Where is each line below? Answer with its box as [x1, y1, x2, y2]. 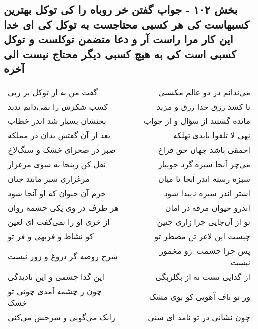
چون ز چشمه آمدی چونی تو [8, 285, 102, 297]
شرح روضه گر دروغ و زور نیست [8, 250, 118, 262]
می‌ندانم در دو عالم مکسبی [158, 86, 250, 98]
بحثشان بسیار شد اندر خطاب [8, 114, 106, 126]
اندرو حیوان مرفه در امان [165, 201, 250, 213]
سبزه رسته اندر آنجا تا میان [158, 172, 250, 184]
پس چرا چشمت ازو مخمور [159, 244, 250, 256]
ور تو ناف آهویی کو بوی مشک [149, 291, 250, 303]
